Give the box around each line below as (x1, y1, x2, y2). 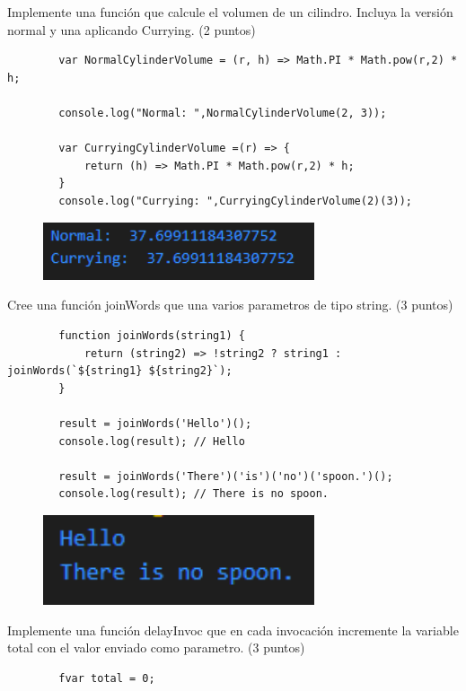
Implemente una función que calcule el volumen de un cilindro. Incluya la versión (7, 3, 453, 21)
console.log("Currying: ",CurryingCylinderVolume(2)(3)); (58, 194, 413, 207)
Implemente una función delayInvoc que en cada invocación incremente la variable (7, 620, 459, 639)
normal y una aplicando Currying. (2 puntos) (7, 20, 256, 39)
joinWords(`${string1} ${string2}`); (7, 364, 233, 378)
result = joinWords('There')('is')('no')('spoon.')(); (58, 469, 393, 483)
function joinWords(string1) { (58, 328, 245, 342)
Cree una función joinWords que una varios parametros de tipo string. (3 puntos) (7, 295, 453, 314)
